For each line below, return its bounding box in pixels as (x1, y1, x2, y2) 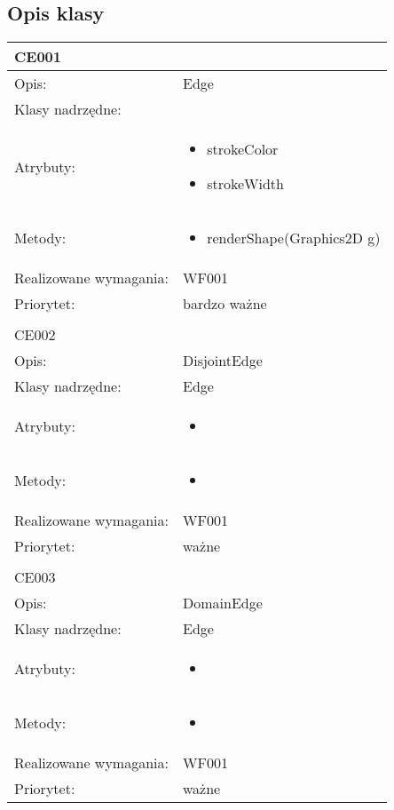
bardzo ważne (182, 293, 267, 314)
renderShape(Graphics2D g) (207, 227, 381, 249)
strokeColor (207, 139, 279, 160)
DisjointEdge (182, 350, 263, 371)
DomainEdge (182, 592, 263, 614)
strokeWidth (207, 173, 284, 195)
